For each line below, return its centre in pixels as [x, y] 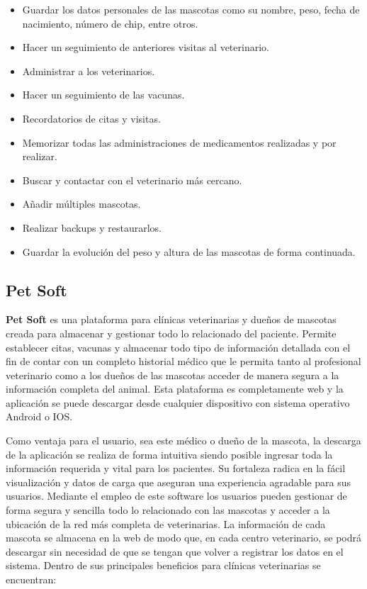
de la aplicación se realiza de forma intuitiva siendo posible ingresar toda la [169, 454]
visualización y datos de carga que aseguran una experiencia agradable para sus [179, 482]
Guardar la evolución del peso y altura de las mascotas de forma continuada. [189, 251]
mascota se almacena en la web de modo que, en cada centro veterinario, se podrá [183, 538]
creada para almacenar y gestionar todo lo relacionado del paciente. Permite [171, 333]
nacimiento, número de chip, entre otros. [110, 23]
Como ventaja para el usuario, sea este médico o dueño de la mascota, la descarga [183, 441]
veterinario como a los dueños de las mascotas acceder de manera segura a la [173, 375]
